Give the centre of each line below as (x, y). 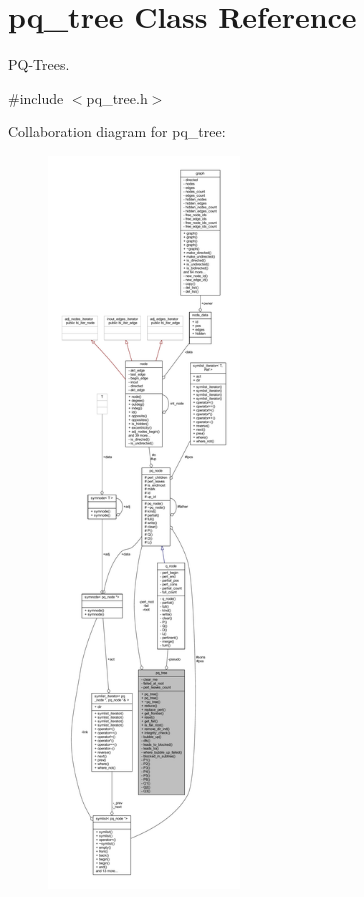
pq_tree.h (117, 97)
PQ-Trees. (39, 64)
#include (36, 97)
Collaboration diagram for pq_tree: (117, 131)
